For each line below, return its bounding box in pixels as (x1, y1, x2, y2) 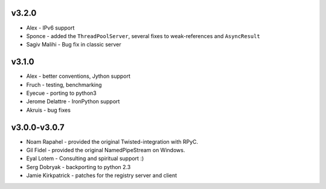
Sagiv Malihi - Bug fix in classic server (26, 41, 122, 48)
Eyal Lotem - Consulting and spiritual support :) (26, 155, 144, 162)
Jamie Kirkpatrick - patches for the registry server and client (26, 172, 177, 179)
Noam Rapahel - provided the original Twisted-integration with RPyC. (26, 138, 199, 145)
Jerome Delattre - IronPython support (26, 98, 120, 105)
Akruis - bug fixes (26, 106, 71, 114)
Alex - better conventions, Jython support (26, 72, 131, 80)
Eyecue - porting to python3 (26, 89, 97, 97)
